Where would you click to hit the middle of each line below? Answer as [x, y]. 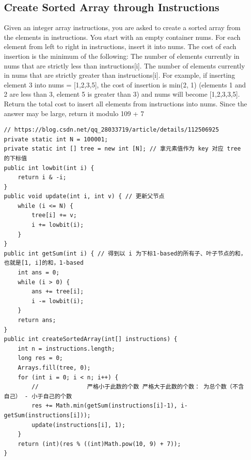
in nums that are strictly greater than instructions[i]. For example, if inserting [119, 75]
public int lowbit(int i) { [49, 168]
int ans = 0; [39, 273]
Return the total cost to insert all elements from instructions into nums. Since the [125, 103]
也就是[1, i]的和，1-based [44, 263]
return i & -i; [42, 178]
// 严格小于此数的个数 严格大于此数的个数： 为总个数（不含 [138, 387]
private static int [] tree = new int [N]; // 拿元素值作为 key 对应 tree [122, 149]
